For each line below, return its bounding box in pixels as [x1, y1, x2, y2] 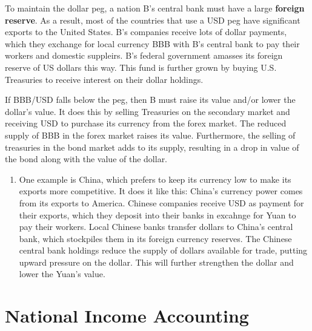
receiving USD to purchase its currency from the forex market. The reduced [5, 117, 287, 129]
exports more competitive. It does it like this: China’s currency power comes [19, 185, 303, 197]
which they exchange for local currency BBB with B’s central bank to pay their [5, 37, 300, 50]
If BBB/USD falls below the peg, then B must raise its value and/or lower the [5, 93, 296, 106]
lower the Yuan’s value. [19, 267, 105, 280]
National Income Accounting [5, 303, 249, 328]
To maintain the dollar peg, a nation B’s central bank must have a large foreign [5, 2, 305, 14]
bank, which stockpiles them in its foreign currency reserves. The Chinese [19, 232, 292, 244]
